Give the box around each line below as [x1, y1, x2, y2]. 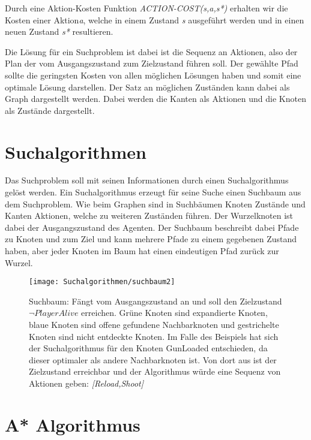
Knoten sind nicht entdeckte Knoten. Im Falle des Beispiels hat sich [29, 330, 279, 342]
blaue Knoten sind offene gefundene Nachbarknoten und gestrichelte [29, 318, 279, 331]
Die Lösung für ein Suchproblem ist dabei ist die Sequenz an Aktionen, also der [5, 45, 298, 58]
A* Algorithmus [5, 412, 140, 436]
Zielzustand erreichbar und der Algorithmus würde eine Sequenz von [29, 365, 281, 378]
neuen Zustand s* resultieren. [5, 25, 113, 38]
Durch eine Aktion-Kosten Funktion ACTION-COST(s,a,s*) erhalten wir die [5, 2, 288, 14]
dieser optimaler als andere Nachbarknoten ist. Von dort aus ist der [29, 353, 277, 366]
